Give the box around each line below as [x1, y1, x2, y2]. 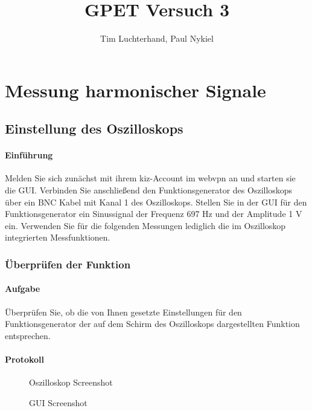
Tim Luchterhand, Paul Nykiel [100, 32, 214, 45]
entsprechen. [5, 329, 51, 341]
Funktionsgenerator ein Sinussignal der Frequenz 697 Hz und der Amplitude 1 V [5, 207, 302, 220]
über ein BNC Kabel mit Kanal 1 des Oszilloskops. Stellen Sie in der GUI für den [5, 195, 307, 208]
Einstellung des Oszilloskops [5, 119, 183, 138]
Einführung [5, 149, 53, 161]
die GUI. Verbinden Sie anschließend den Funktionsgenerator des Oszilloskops [5, 184, 293, 196]
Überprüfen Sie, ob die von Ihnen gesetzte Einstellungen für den [5, 305, 242, 318]
